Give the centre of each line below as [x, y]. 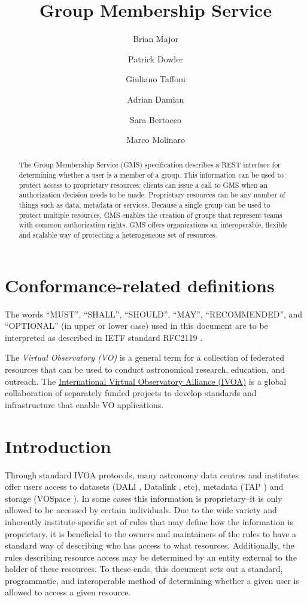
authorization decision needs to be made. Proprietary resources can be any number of [152, 195]
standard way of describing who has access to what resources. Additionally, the [150, 545]
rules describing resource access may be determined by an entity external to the [151, 557]
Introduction [58, 446]
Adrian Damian [156, 99]
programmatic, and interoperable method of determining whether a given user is [152, 580]
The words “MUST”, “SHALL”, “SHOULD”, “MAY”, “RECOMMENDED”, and [154, 314]
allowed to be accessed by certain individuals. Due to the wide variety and [141, 510]
